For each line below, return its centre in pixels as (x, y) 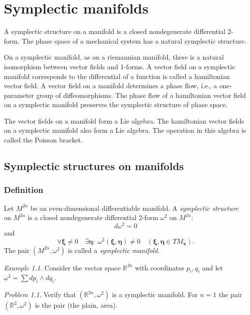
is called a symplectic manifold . (114, 250)
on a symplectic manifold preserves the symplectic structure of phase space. (116, 104)
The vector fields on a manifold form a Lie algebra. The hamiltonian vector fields (124, 120)
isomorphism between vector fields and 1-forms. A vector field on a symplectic (120, 66)
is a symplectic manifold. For (155, 294)
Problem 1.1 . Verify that (40, 294)
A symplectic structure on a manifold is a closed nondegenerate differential (115, 31)
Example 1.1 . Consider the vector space (62, 267)
